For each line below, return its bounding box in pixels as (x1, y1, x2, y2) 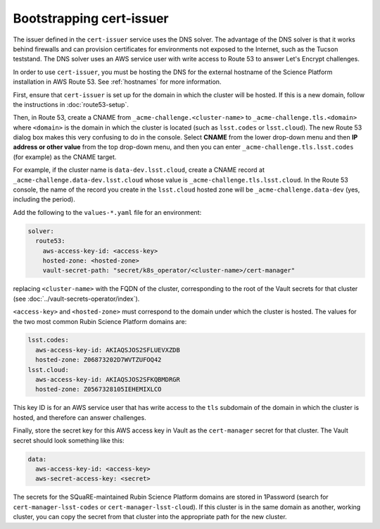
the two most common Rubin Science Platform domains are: (13, 317, 187, 325)
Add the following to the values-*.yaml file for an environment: (13, 208, 202, 216)
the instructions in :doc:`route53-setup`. (13, 100, 129, 108)
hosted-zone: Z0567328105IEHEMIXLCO (35, 385, 162, 394)
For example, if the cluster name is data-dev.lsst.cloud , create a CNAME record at (13, 166, 265, 174)
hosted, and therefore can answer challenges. (13, 413, 147, 422)
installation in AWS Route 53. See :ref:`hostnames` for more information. (13, 77, 222, 86)
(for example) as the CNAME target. (13, 152, 117, 161)
